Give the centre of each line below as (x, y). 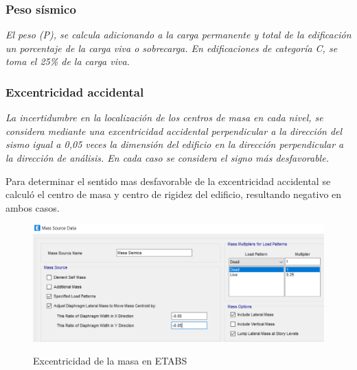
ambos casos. (33, 207)
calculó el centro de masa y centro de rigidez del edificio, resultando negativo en (174, 194)
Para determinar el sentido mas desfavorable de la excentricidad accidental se (168, 181)
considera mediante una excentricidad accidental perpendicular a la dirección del (174, 131)
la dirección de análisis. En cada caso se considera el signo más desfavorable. (167, 158)
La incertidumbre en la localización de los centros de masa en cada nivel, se (164, 118)
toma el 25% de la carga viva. (68, 61)
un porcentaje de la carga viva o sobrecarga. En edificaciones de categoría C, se (172, 48)
